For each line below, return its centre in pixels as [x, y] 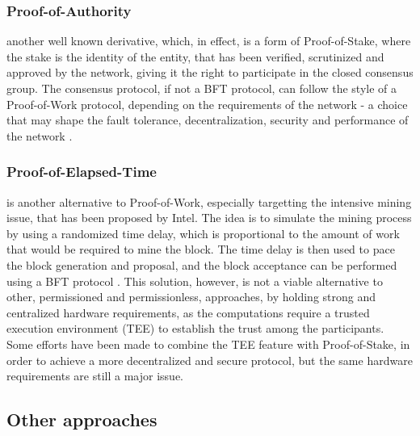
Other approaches [82, 419]
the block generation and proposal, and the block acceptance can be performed [202, 264]
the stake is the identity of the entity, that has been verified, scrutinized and [195, 56]
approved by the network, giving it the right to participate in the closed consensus [210, 72]
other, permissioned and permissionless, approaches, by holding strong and [191, 297]
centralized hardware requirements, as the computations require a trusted [188, 312]
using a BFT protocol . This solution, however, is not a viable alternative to [195, 281]
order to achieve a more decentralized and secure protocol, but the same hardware [210, 360]
